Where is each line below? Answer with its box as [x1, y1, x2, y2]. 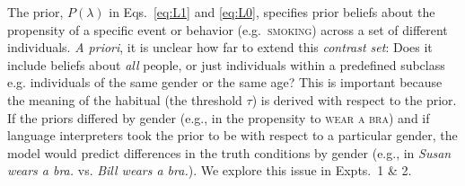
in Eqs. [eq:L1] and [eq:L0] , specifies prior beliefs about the [109, 3, 435, 21]
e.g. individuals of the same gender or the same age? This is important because [7, 73, 443, 92]
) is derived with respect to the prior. [251, 90, 457, 109]
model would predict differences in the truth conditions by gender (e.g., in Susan [7, 143, 452, 162]
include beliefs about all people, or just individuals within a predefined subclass [7, 55, 445, 74]
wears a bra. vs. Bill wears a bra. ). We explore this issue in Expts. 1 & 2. [7, 161, 412, 180]
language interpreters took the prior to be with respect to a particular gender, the [7, 126, 458, 145]
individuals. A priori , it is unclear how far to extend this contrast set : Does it [7, 38, 433, 57]
